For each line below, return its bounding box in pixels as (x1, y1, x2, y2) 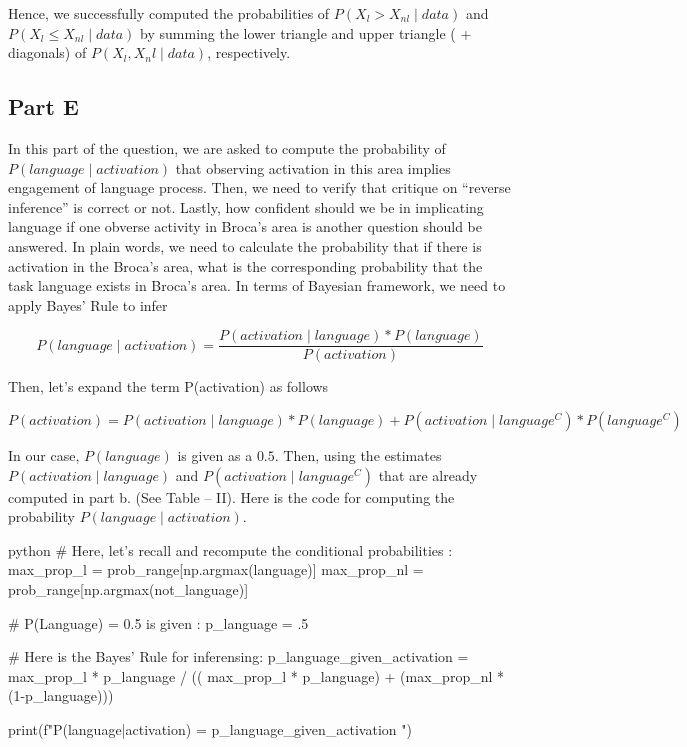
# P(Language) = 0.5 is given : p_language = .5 (8, 612, 309, 633)
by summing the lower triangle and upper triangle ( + (140, 22, 472, 43)
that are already (378, 464, 478, 485)
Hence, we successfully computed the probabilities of (8, 3, 330, 23)
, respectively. (207, 42, 291, 63)
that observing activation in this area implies (175, 157, 451, 178)
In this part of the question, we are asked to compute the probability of (8, 137, 446, 158)
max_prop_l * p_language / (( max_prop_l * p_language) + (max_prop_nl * (8, 665, 505, 686)
